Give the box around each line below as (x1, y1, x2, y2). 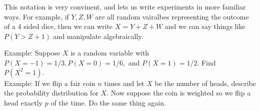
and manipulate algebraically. (53, 30, 143, 41)
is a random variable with (70, 47, 149, 58)
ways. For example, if (4, 11, 69, 21)
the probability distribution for (4, 87, 98, 98)
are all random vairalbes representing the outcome (95, 11, 249, 21)
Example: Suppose (4, 47, 60, 58)
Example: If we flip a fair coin (4, 77, 95, 88)
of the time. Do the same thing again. (50, 97, 166, 107)
